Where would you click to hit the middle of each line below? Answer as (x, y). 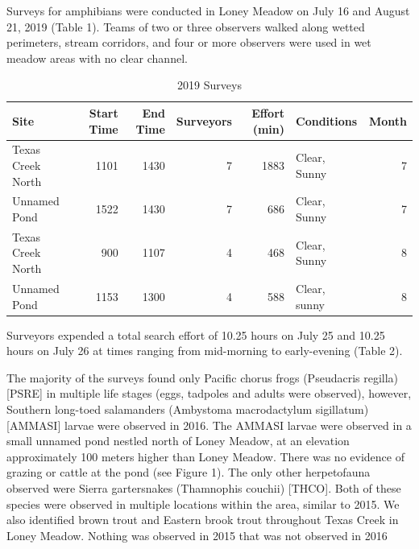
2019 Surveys (209, 85)
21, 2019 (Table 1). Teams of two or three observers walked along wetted (186, 26)
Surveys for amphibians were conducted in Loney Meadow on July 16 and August (208, 10)
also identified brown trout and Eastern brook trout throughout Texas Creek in (203, 520)
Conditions (327, 120)
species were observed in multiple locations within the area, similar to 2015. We (203, 504)
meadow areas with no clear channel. (97, 58)
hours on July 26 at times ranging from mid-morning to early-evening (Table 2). (205, 351)
